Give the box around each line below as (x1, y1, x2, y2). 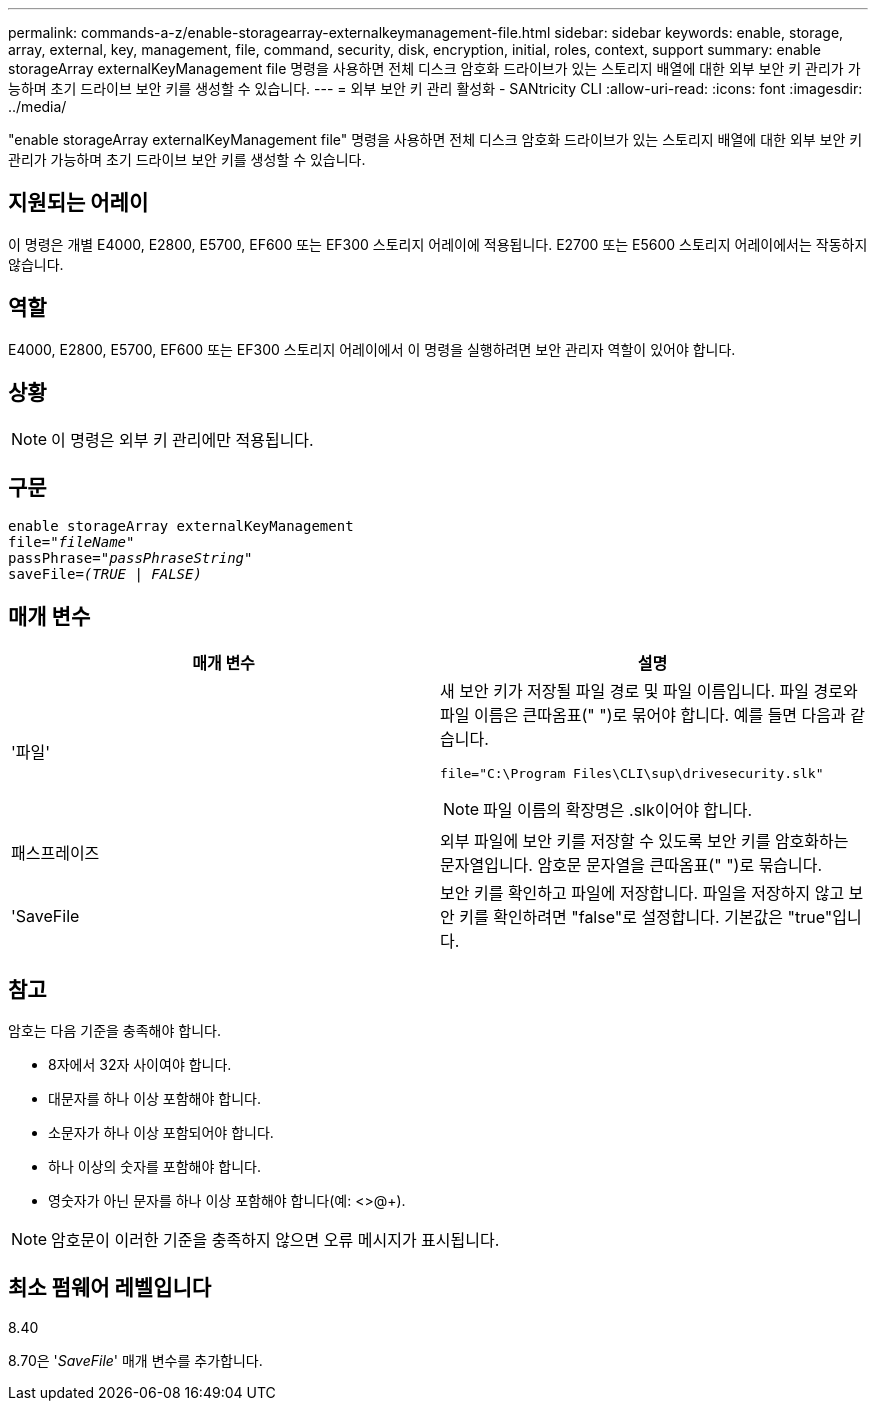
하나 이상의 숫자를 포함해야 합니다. (48, 1158, 261, 1176)
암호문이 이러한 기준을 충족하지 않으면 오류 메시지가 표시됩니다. (51, 1230, 500, 1251)
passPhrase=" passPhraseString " (8, 550, 253, 567)
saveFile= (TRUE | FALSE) (8, 566, 202, 583)
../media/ (8, 98, 67, 115)
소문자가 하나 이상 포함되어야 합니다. (48, 1124, 274, 1142)
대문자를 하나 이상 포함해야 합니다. (48, 1090, 261, 1108)
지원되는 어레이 (8, 190, 149, 216)
